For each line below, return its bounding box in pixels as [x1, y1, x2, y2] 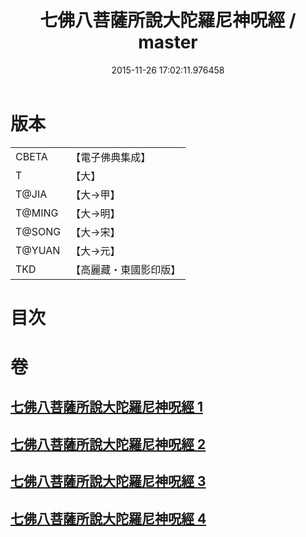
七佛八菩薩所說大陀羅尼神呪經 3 [10, 473, 207, 490]
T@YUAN [15, 243, 61, 257]
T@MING [15, 206, 59, 220]
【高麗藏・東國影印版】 [70, 262, 182, 276]
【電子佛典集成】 [70, 150, 152, 164]
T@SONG [15, 224, 62, 238]
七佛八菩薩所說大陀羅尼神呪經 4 [10, 510, 207, 527]
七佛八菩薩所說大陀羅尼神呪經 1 [10, 399, 204, 416]
